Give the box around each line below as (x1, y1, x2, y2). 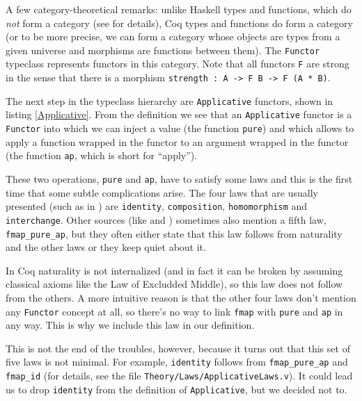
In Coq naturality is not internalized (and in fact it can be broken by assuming (6, 263, 343, 277)
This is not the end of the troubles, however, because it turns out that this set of (6, 341, 350, 355)
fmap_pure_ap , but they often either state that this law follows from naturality (6, 226, 343, 240)
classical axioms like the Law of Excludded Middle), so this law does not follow (6, 277, 343, 291)
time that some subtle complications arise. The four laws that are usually (6, 185, 318, 199)
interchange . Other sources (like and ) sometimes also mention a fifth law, (6, 212, 326, 227)
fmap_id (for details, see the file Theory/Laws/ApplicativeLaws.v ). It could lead (6, 368, 353, 383)
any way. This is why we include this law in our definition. (6, 318, 255, 332)
